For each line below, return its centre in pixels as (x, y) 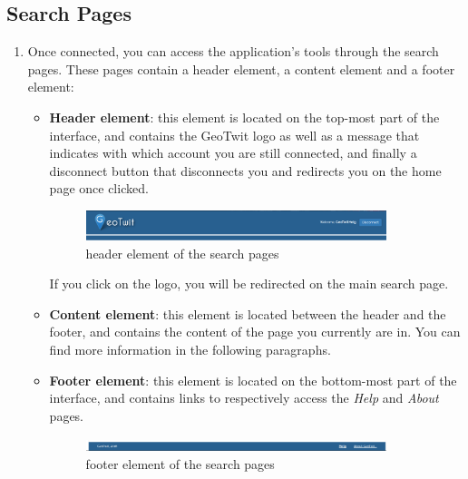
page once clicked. (99, 188)
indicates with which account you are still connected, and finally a (233, 153)
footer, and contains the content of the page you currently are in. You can (255, 332)
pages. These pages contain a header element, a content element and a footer (241, 68)
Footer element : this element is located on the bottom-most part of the (253, 380)
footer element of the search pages (180, 463)
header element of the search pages (182, 253)
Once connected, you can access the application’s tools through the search (233, 51)
